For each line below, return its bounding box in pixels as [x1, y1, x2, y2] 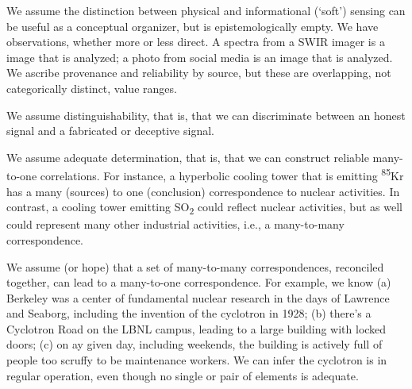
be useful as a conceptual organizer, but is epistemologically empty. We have [6, 17, 379, 34]
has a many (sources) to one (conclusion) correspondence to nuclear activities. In [6, 183, 400, 199]
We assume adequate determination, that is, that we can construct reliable [6, 148, 369, 165]
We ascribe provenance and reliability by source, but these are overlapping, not [6, 64, 391, 81]
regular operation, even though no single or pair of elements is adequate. [6, 367, 359, 383]
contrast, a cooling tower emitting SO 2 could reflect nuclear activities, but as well [6, 198, 402, 217]
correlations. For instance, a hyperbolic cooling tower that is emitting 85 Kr [40, 165, 404, 183]
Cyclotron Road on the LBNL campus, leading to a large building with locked [6, 320, 387, 337]
